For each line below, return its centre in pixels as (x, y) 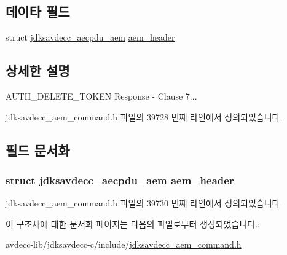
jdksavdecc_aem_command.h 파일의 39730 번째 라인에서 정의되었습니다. (144, 203)
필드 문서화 (38, 150)
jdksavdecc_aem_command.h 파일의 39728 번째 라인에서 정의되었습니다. (144, 116)
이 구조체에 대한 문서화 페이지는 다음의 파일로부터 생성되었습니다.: (133, 223)
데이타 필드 (38, 11)
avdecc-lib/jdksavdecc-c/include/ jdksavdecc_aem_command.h (124, 244)
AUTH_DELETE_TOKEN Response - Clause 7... (101, 96)
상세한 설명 (38, 70)
